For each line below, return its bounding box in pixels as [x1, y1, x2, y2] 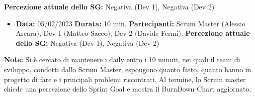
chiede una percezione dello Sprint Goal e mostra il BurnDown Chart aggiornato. [4, 84, 252, 94]
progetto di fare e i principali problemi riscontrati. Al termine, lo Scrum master [4, 74, 246, 84]
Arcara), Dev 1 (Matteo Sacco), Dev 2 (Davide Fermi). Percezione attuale [15, 28, 250, 38]
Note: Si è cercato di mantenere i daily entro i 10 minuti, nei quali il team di [4, 54, 240, 65]
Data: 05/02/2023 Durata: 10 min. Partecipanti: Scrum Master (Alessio [15, 18, 246, 28]
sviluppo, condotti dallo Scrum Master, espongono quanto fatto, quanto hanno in [4, 64, 252, 74]
